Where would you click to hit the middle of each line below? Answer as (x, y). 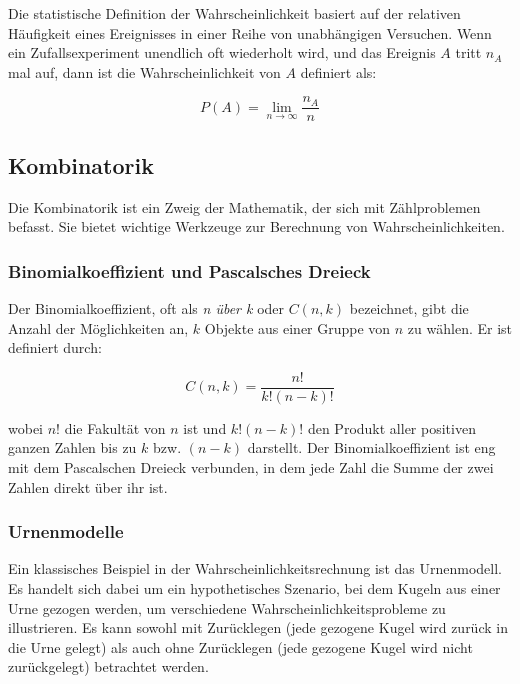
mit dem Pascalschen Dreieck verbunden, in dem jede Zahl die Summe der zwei (251, 467)
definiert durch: (55, 347)
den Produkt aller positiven (391, 427)
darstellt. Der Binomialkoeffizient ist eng (371, 447)
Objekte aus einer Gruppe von (297, 327)
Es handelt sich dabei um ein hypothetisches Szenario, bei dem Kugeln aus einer (254, 588)
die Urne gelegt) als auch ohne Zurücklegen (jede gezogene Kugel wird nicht (240, 646)
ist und (205, 427)
